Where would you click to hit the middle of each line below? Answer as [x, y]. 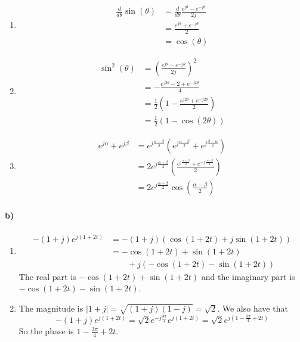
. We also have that [253, 308]
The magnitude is [51, 308]
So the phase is [46, 331]
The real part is [47, 276]
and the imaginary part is [248, 276]
